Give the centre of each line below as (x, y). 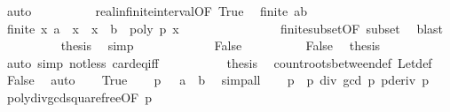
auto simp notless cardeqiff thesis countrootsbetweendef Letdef (219, 62)
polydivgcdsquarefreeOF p (79, 97)
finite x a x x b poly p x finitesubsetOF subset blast (225, 28)
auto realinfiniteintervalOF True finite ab (157, 11)
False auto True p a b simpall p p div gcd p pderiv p (217, 80)
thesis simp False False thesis (221, 45)
